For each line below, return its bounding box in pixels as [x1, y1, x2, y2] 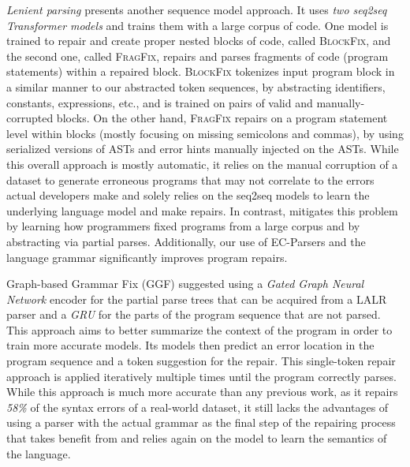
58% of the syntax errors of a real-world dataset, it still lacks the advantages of [6, 398, 389, 415]
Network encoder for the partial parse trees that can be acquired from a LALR [6, 290, 387, 307]
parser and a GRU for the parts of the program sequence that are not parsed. [6, 306, 381, 323]
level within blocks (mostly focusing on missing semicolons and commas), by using [6, 125, 404, 141]
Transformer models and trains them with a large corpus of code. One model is [6, 17, 389, 33]
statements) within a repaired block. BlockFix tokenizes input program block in [6, 63, 395, 80]
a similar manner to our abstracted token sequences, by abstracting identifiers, [6, 78, 386, 95]
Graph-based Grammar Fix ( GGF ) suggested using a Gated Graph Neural [6, 275, 364, 292]
